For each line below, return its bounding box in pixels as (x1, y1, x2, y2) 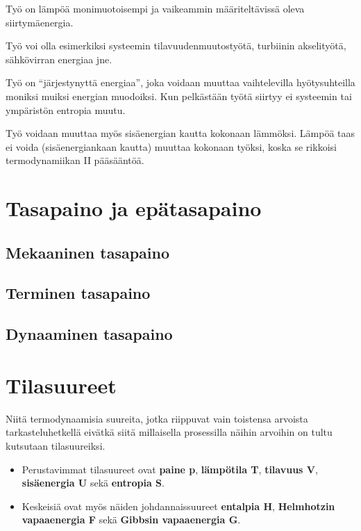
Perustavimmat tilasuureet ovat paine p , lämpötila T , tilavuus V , (22, 461, 318, 476)
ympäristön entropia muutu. (6, 102, 126, 117)
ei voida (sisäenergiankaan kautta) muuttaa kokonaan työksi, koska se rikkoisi (6, 139, 337, 154)
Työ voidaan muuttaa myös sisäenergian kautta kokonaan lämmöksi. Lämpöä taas (6, 126, 355, 140)
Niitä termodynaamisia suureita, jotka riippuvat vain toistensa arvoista (6, 411, 308, 425)
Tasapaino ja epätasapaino (6, 194, 262, 222)
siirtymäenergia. (6, 15, 74, 29)
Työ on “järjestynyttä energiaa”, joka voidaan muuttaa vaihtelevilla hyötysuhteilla (6, 75, 355, 90)
